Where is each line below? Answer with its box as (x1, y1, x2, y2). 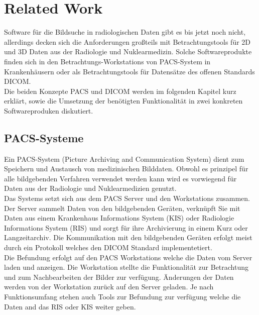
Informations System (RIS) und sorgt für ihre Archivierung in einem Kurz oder (4, 222, 248, 233)
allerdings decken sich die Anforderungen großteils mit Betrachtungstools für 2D (4, 36, 251, 47)
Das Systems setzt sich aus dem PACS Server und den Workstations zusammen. (4, 193, 250, 203)
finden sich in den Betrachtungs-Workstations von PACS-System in (4, 56, 211, 66)
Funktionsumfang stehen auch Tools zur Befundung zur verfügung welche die (4, 291, 241, 301)
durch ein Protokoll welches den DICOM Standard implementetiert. (4, 242, 212, 253)
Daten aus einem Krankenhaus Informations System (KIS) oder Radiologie (4, 213, 234, 223)
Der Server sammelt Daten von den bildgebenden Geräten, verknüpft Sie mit (4, 202, 240, 213)
